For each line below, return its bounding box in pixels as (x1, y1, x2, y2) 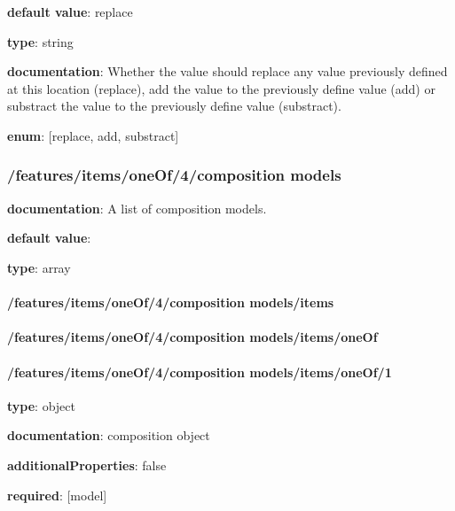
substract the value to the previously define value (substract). (7, 97, 341, 115)
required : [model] (7, 485, 107, 504)
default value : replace (7, 3, 133, 20)
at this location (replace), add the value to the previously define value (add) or (7, 79, 435, 97)
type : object (7, 396, 75, 414)
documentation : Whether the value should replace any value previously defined (7, 62, 448, 81)
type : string (7, 32, 74, 50)
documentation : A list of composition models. (7, 198, 267, 217)
